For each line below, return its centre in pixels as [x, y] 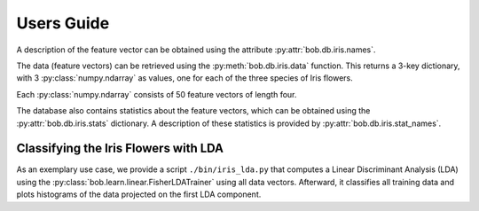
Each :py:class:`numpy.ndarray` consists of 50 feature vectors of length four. [157, 94]
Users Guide [63, 23]
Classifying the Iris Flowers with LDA [120, 148]
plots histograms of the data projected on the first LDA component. [139, 194]
